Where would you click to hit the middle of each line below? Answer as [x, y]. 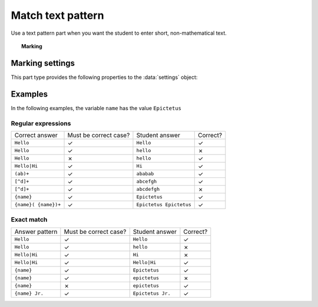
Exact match [29, 220]
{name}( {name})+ [38, 205]
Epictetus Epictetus [164, 205]
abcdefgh [148, 189]
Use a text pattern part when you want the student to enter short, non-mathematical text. [119, 33]
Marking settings [43, 63]
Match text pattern [57, 15]
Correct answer [36, 135]
